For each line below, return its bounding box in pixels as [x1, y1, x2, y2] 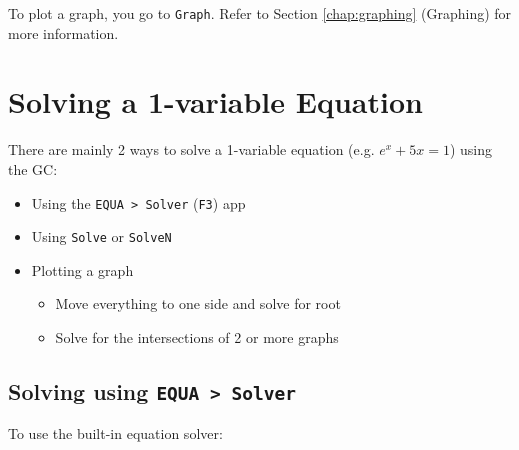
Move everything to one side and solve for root [55, 293, 341, 314]
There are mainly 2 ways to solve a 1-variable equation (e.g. [8, 139, 375, 160]
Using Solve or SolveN [31, 226, 172, 247]
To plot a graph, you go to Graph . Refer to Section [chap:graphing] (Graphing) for [8, 3, 512, 23]
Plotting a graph [31, 259, 134, 280]
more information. [8, 22, 119, 43]
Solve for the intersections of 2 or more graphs [55, 327, 339, 348]
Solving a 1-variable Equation [8, 81, 423, 122]
